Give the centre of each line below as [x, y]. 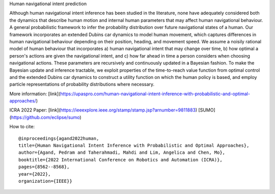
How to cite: [22, 127]
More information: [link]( [35, 94]
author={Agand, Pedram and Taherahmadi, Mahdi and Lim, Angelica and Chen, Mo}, [122, 153]
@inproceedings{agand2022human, [59, 138]
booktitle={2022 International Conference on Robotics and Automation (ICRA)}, [120, 160]
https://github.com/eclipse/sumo [45, 117]
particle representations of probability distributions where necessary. [82, 85]
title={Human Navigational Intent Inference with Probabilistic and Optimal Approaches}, [134, 146]
